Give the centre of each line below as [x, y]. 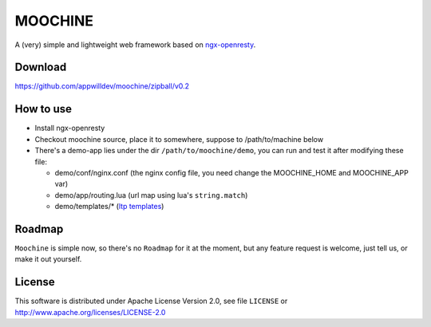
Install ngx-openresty [70, 128]
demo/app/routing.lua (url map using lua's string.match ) [151, 195]
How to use [43, 109]
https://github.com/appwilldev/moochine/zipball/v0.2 [102, 86]
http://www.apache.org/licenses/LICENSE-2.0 [90, 312]
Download [41, 67]
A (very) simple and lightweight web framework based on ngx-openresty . [135, 45]
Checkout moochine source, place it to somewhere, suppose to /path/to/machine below [179, 139]
